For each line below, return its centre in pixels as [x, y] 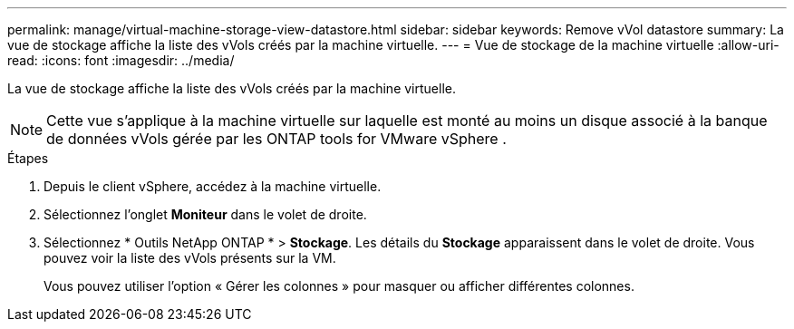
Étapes [28, 158]
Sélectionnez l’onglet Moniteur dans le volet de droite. [205, 214]
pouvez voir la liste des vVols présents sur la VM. [190, 258]
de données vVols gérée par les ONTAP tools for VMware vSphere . [276, 139]
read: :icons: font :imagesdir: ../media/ [121, 60]
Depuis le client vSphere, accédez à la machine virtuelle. [213, 186]
